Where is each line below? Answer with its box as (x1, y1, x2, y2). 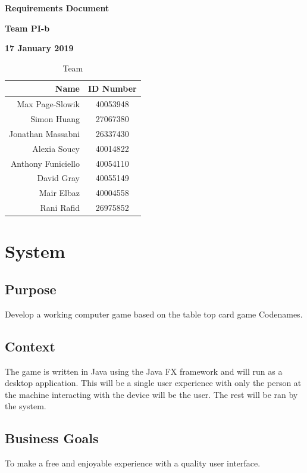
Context (5, 337, 55, 355)
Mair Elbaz (39, 186, 80, 199)
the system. (5, 400, 46, 412)
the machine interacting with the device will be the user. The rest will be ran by (5, 388, 298, 400)
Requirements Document (5, 2, 109, 14)
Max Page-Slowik (17, 98, 80, 110)
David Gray (37, 172, 80, 184)
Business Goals (5, 429, 99, 447)
